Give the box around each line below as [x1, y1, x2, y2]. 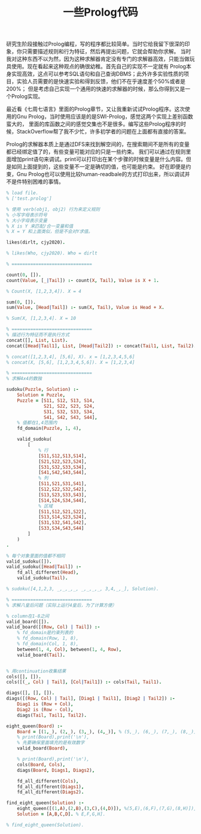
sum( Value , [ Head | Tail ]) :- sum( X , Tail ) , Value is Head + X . [6, 305, 165, 311]
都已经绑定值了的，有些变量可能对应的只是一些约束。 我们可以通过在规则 [6, 148, 186, 156]
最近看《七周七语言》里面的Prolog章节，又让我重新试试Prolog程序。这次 [6, 105, 185, 113]
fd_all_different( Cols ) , [17, 778, 79, 784]
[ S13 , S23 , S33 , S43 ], [38, 492, 87, 498]
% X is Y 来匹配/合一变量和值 [6, 223, 74, 229]
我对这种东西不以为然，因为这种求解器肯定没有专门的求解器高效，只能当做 [6, 55, 190, 63]
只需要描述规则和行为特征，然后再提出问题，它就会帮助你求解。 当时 [22, 48, 191, 55]
